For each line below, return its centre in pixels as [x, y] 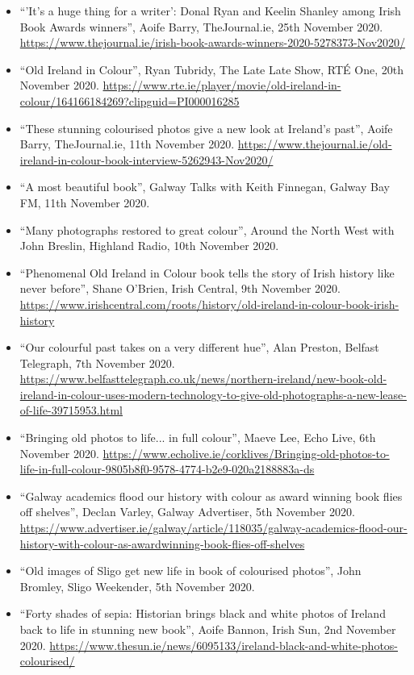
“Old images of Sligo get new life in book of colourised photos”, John [190, 571]
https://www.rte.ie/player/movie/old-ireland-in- [222, 85]
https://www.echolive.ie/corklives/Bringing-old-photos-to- [246, 453]
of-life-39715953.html [71, 410]
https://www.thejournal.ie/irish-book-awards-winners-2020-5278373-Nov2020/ [213, 42]
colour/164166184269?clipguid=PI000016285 [130, 100]
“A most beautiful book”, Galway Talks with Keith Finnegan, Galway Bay [205, 187]
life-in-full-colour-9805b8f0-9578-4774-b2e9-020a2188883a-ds [167, 469]
